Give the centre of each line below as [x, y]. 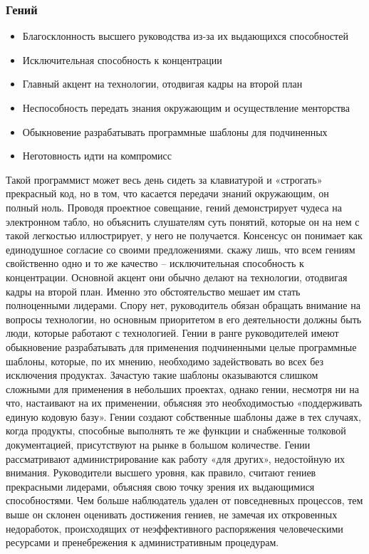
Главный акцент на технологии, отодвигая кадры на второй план [162, 84]
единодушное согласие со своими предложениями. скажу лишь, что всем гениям [181, 249]
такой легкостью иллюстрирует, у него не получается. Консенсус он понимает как [184, 235]
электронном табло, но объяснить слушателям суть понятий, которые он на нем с [183, 221]
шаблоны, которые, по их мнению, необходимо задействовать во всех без [165, 361]
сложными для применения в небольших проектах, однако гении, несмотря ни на [182, 388]
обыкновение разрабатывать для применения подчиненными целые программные [181, 346]
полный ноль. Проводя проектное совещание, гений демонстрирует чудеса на [174, 207]
